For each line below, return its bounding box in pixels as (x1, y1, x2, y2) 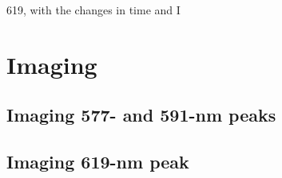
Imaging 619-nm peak (6, 149, 189, 174)
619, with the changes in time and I (6, 2, 181, 17)
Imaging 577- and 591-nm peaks (6, 103, 276, 127)
